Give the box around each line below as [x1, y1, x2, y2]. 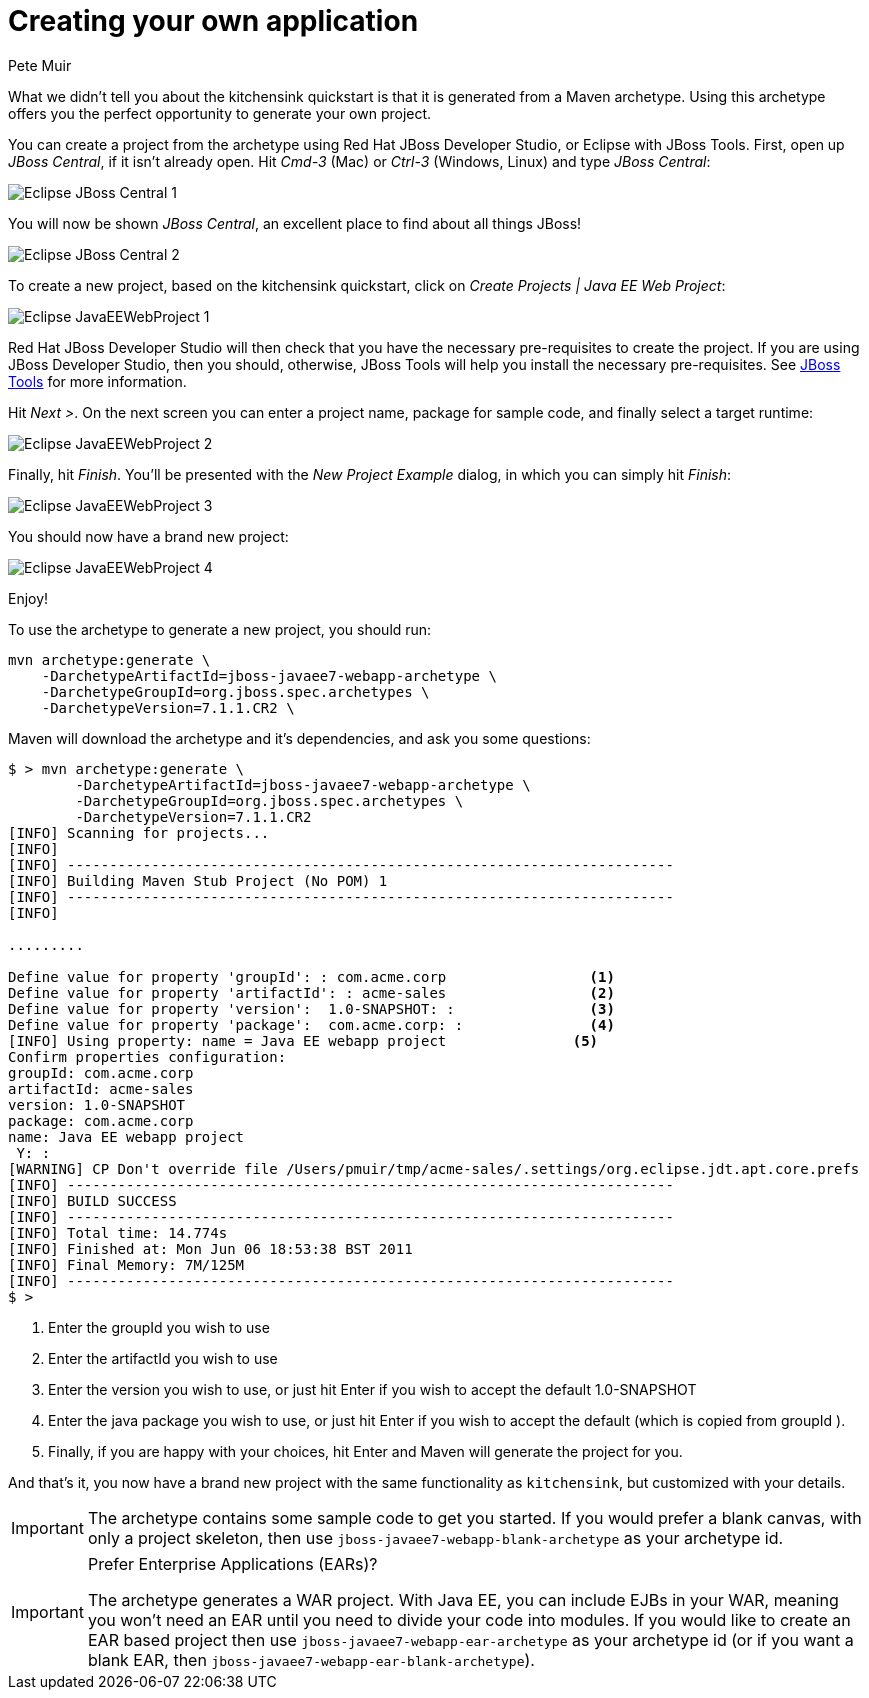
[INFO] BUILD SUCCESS [8, 1192, 177, 1209]
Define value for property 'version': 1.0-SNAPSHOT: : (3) [8, 1000, 615, 1017]
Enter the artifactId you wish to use [48, 1349, 278, 1367]
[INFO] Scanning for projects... [8, 824, 270, 841]
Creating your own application [8, 4, 419, 38]
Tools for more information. [8, 372, 187, 390]
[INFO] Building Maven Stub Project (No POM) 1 [8, 872, 388, 889]
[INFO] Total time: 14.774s [8, 1224, 228, 1241]
